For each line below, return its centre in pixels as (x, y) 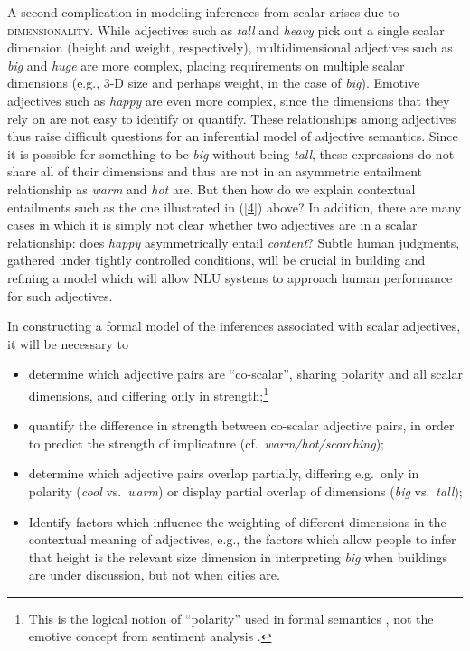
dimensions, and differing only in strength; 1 (148, 393)
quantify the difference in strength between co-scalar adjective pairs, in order (241, 425)
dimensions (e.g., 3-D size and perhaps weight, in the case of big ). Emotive (214, 83)
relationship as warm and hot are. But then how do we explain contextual (211, 189)
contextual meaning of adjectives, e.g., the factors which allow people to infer (242, 539)
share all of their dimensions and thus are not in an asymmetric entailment (215, 171)
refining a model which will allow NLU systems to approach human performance (230, 277)
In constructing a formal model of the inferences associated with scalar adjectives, (234, 326)
